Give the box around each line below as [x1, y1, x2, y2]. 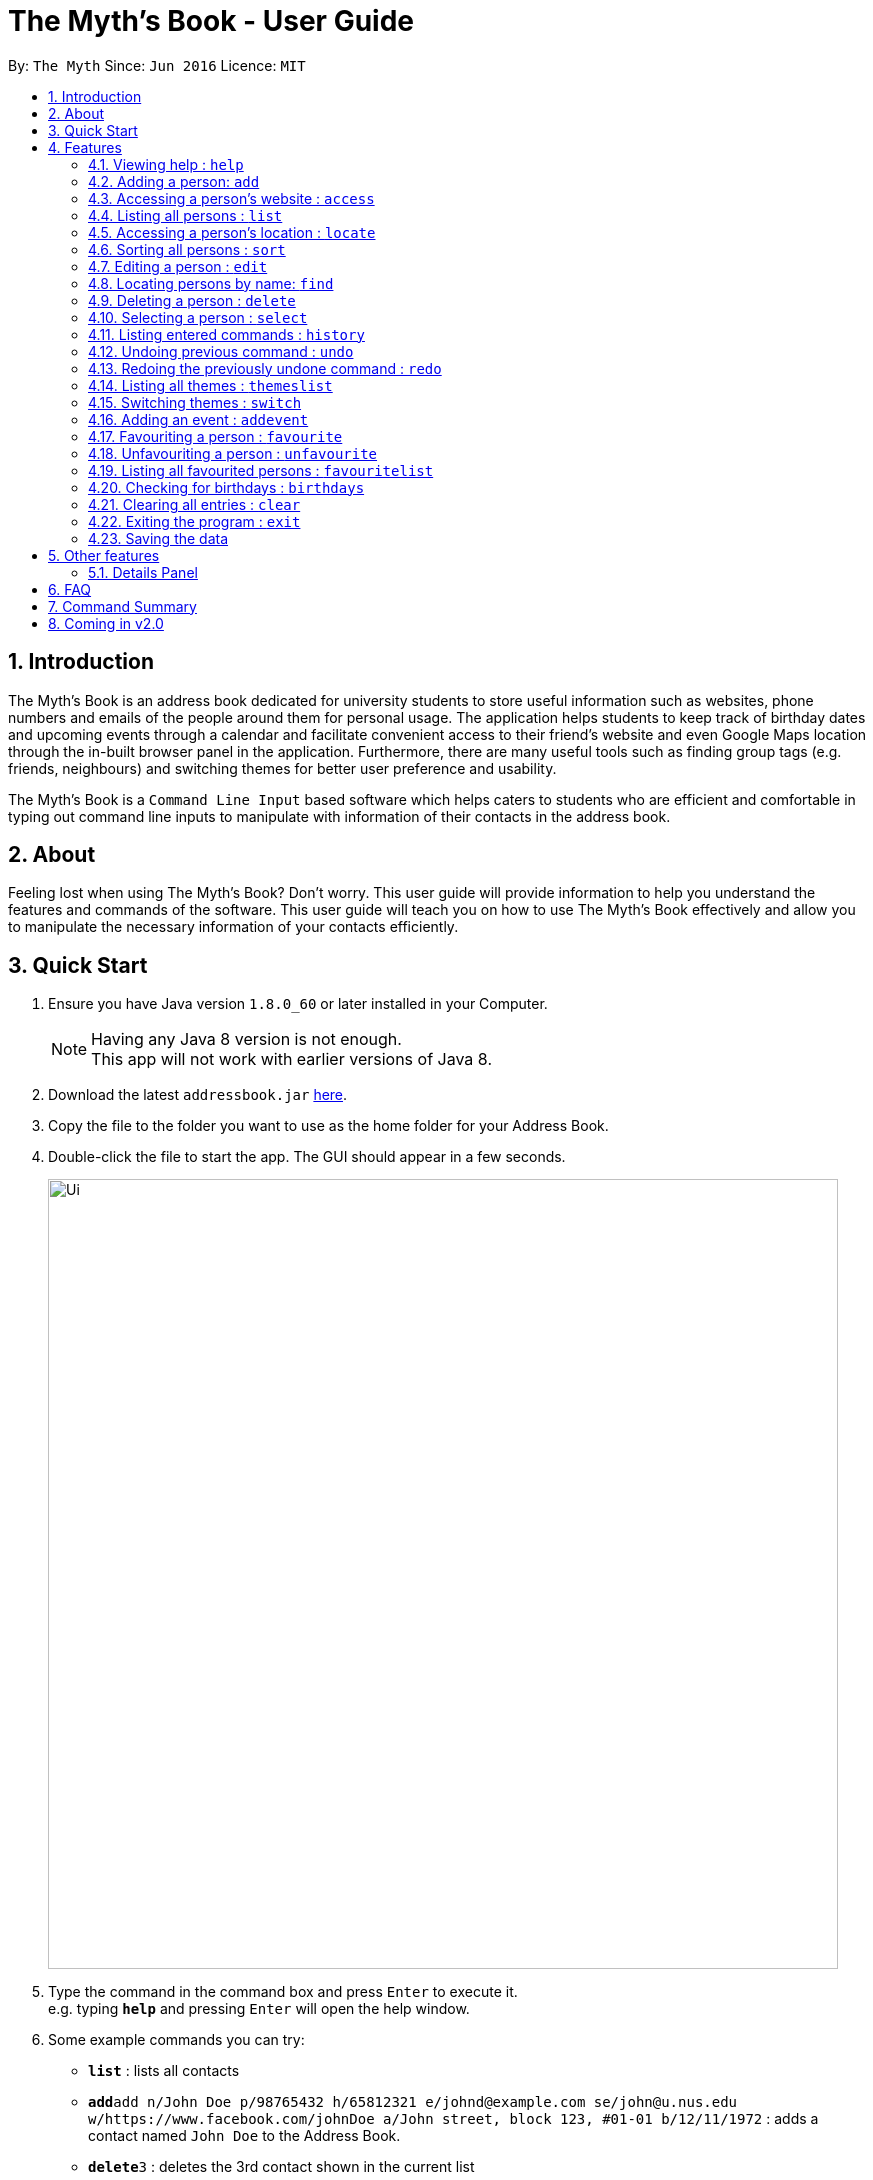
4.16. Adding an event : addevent [88, 410, 309, 428]
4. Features [48, 138, 122, 156]
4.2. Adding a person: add [88, 172, 260, 190]
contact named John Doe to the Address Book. [88, 2127, 401, 2145]
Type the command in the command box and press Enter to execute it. [48, 1983, 518, 2001]
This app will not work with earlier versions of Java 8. [91, 1049, 492, 1070]
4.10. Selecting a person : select [88, 308, 308, 326]
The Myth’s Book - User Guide [8, 4, 414, 38]
